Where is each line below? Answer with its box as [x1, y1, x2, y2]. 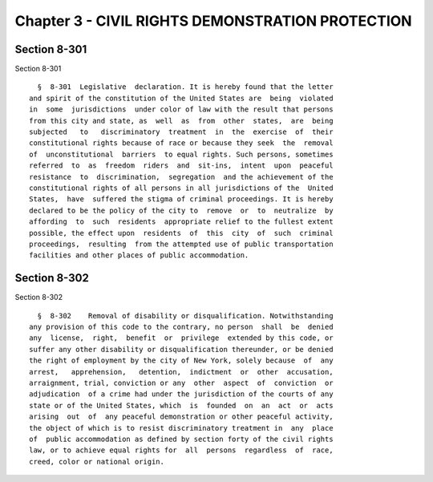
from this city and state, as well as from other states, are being [29, 116, 334, 125]
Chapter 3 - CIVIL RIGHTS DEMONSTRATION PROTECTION [14, 12, 412, 30]
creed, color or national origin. [29, 457, 164, 466]
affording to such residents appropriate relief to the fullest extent [29, 217, 334, 226]
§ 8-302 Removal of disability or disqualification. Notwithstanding [37, 311, 334, 320]
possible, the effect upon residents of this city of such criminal [29, 229, 334, 237]
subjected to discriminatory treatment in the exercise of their [29, 128, 334, 136]
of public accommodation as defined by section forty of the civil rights [29, 434, 334, 444]
